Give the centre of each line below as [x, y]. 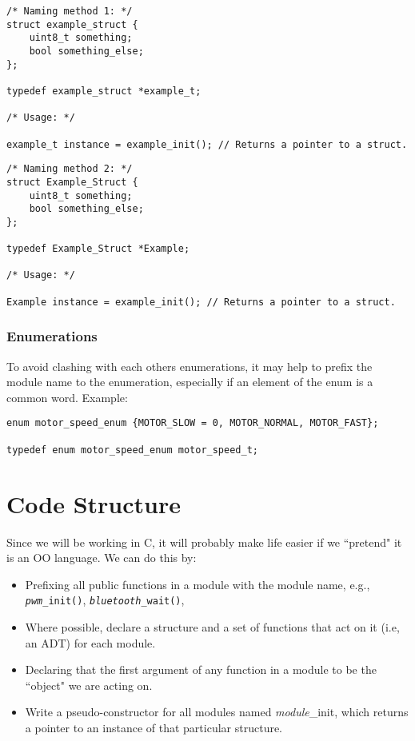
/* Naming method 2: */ [70, 169]
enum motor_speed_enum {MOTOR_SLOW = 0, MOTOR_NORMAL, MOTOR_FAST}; [193, 423]
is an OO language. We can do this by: [102, 558]
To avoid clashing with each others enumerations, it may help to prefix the [190, 366]
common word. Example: [67, 397]
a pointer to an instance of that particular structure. [154, 727]
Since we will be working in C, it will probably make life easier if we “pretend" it [204, 542]
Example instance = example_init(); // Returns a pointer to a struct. [201, 302]
